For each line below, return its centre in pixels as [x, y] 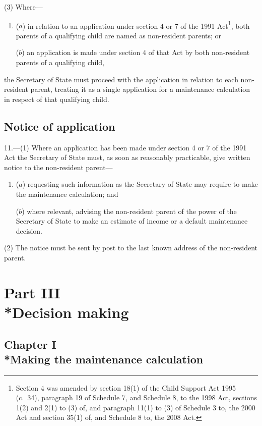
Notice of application [60, 126]
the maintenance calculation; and [67, 194]
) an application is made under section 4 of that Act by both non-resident [136, 52]
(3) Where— [23, 7]
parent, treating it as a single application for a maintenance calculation [140, 89]
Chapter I [30, 344]
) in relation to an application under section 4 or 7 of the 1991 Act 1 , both [136, 25]
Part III [32, 292]
